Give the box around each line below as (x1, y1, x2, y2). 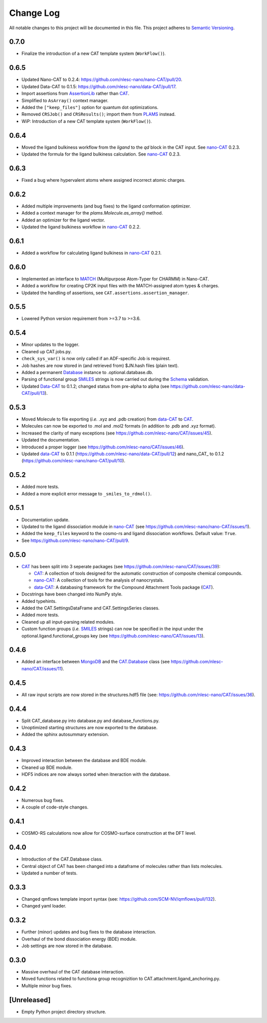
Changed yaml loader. (21, 903, 67, 909)
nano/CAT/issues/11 (21, 665, 62, 671)
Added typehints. (21, 598, 57, 604)
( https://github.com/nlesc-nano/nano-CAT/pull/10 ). (21, 458, 126, 464)
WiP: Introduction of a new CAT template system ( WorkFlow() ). (21, 118, 152, 124)
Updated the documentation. (21, 437, 80, 443)
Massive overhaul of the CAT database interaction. (21, 969, 125, 974)
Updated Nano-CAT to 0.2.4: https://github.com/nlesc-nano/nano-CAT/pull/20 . (21, 77, 182, 83)
